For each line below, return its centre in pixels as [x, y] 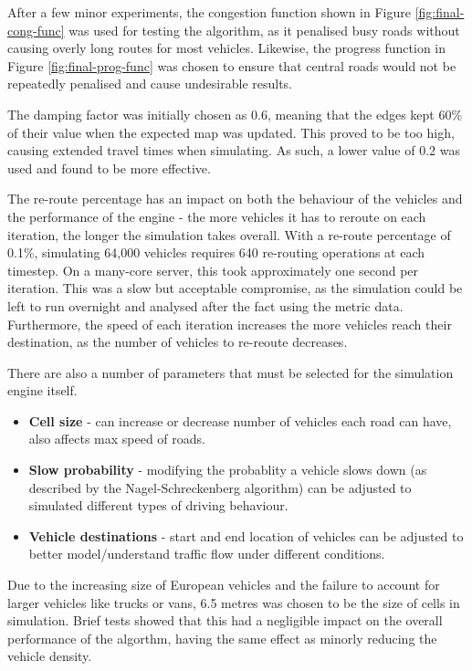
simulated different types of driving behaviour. [158, 505]
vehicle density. [50, 656]
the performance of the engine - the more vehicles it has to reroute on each [217, 216]
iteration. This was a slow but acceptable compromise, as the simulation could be [235, 288]
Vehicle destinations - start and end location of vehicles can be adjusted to [246, 535]
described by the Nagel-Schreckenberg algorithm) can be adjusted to [220, 487]
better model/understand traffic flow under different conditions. [207, 554]
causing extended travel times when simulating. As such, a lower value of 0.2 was [234, 150]
